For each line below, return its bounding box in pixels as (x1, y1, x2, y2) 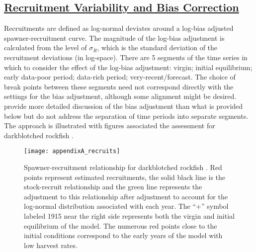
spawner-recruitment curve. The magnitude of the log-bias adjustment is (4, 32, 225, 43)
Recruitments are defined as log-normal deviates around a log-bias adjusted (4, 23, 234, 33)
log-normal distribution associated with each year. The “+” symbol (24, 201, 229, 211)
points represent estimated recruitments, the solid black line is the (24, 171, 226, 182)
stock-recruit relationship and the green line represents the (24, 181, 202, 192)
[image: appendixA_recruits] (24, 148, 120, 155)
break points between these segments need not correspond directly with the (4, 81, 234, 91)
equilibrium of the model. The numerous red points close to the (24, 220, 217, 231)
